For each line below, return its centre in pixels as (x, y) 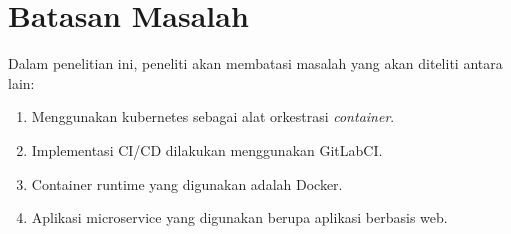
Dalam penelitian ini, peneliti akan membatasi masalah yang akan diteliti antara (255, 63)
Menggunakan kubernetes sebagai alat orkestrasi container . (213, 116)
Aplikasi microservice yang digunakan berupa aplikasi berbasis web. (239, 217)
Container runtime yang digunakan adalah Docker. (187, 183)
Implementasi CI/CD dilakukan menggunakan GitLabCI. (207, 149)
